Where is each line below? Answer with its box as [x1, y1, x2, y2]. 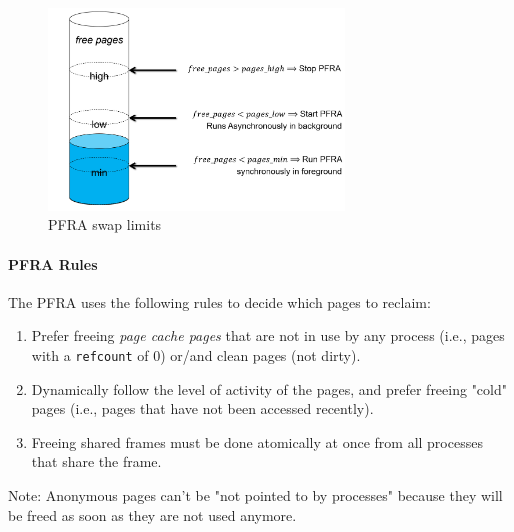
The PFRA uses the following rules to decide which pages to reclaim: [8, 291, 431, 312]
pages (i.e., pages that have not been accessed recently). [31, 398, 374, 419]
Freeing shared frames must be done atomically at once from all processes [31, 431, 483, 452]
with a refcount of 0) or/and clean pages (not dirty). [31, 344, 361, 365]
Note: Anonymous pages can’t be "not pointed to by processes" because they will [8, 484, 503, 505]
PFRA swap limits [48, 214, 162, 235]
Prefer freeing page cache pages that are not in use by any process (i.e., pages [31, 325, 505, 346]
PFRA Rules [8, 253, 98, 274]
